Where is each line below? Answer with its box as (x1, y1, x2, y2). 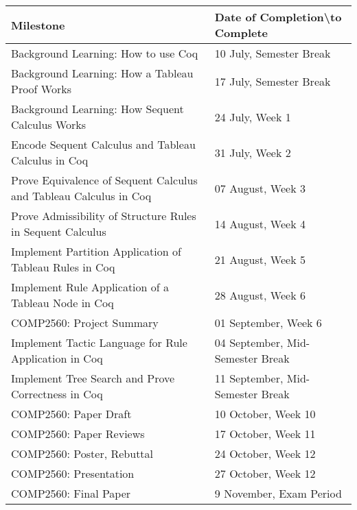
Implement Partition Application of (11, 243, 181, 259)
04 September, (214, 335, 284, 350)
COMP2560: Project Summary (11, 315, 159, 330)
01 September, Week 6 (214, 315, 322, 330)
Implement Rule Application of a (11, 279, 170, 295)
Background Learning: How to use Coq (11, 45, 198, 61)
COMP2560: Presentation (11, 465, 135, 481)
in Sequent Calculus (11, 223, 106, 239)
